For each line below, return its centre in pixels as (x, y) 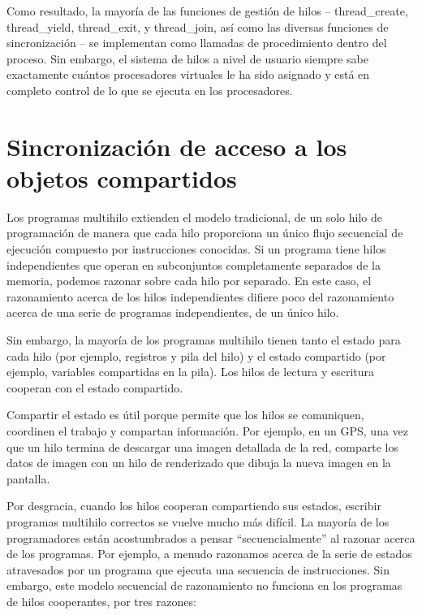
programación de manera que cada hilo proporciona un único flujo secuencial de (205, 233)
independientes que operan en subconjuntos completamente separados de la (194, 264)
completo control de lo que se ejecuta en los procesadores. (150, 90)
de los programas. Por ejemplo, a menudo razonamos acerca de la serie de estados (209, 554)
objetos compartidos (122, 178)
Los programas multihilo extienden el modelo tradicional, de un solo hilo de (194, 217)
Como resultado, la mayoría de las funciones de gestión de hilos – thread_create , (207, 11)
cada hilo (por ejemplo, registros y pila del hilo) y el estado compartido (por (196, 355)
